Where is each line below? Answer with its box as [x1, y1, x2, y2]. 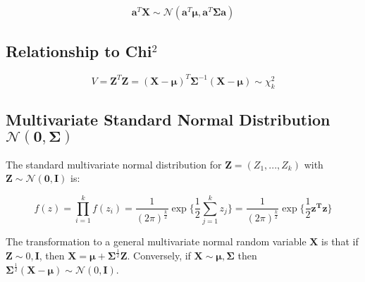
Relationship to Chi [6, 40, 152, 62]
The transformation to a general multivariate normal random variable [6, 234, 307, 249]
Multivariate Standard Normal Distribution [6, 108, 330, 130]
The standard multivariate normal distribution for [6, 157, 222, 171]
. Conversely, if [127, 247, 191, 262]
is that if [321, 234, 359, 249]
